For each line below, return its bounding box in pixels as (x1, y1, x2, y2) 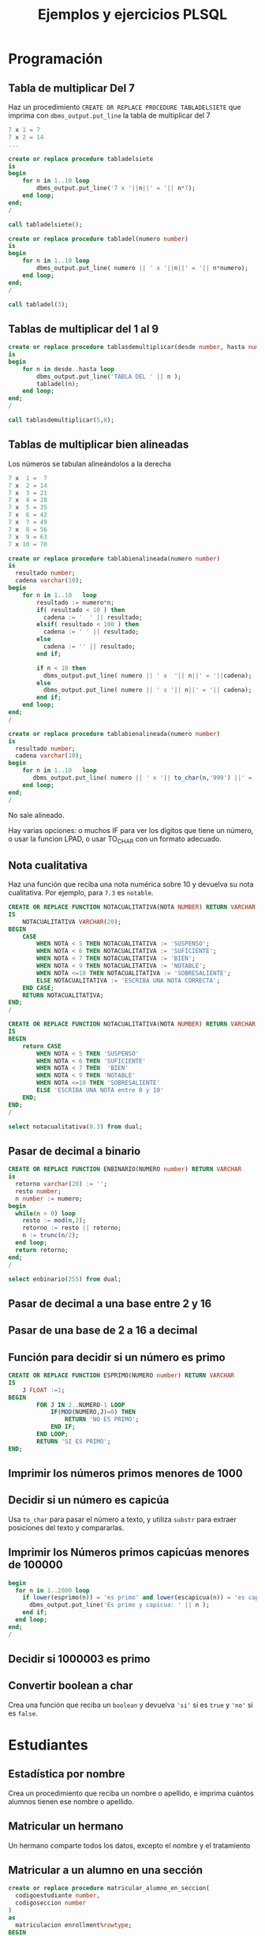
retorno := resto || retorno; (22, 1224, 122, 1233)
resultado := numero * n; (36, 598, 114, 606)
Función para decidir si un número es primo (8, 1350, 226, 1364)
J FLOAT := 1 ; (22, 1386, 65, 1394)
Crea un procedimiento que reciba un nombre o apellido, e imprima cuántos (8, 1788, 254, 1798)
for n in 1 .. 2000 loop (15, 1586, 90, 1594)
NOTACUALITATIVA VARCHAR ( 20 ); (22, 917, 122, 925)
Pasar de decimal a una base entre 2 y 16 (8, 1296, 212, 1310)
